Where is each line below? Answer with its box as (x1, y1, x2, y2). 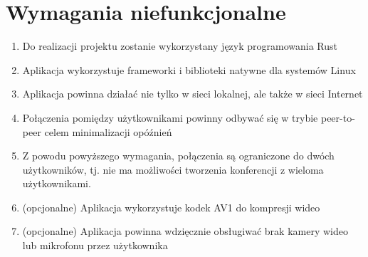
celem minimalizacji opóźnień (44, 124, 172, 139)
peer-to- (320, 110, 355, 125)
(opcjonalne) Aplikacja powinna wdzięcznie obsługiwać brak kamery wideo (22, 224, 348, 238)
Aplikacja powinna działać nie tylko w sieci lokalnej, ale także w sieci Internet (22, 86, 363, 101)
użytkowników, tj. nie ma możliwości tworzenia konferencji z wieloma (22, 162, 324, 177)
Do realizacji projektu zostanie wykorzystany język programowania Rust (22, 38, 337, 53)
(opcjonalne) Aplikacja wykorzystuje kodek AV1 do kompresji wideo (22, 199, 320, 214)
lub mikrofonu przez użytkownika (22, 238, 168, 253)
